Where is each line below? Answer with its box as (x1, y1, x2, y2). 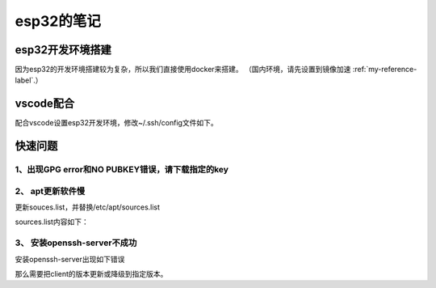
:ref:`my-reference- (352, 65, 417, 74)
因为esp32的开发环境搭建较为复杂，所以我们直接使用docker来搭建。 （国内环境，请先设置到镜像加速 (15, 65, 351, 74)
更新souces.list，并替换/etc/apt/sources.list (15, 202, 161, 212)
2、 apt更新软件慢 (15, 185, 86, 197)
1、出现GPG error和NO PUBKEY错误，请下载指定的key (15, 164, 229, 176)
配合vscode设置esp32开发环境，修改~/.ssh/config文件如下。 (15, 118, 218, 128)
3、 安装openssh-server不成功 (15, 237, 137, 248)
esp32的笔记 (15, 12, 101, 30)
